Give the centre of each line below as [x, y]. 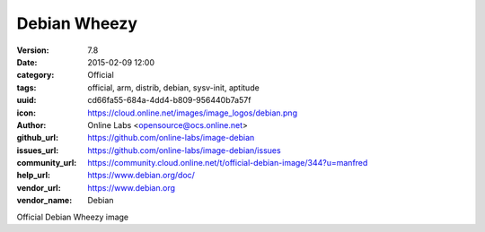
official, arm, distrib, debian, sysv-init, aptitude [173, 87]
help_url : [34, 176]
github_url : [37, 138]
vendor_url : [39, 187]
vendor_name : [44, 201]
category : [35, 75]
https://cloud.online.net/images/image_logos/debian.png [193, 113]
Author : [31, 125]
